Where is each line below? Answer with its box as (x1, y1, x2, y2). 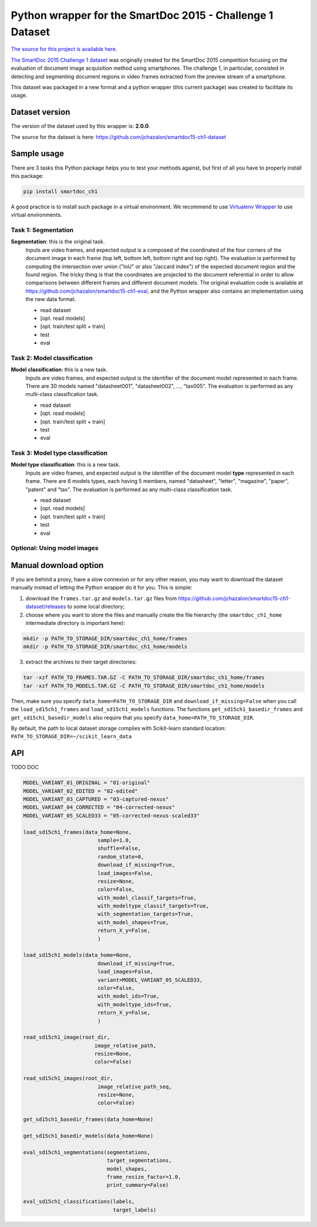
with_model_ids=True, (97, 993, 160, 1000)
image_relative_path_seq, (97, 1083, 173, 1090)
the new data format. (25, 296, 76, 303)
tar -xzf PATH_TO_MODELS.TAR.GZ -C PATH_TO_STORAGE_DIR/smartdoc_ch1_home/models (23, 682, 265, 689)
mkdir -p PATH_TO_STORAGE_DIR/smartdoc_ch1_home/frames (23, 636, 188, 642)
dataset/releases (25, 603, 66, 610)
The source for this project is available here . (11, 46, 117, 53)
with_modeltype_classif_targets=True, (97, 902, 210, 910)
